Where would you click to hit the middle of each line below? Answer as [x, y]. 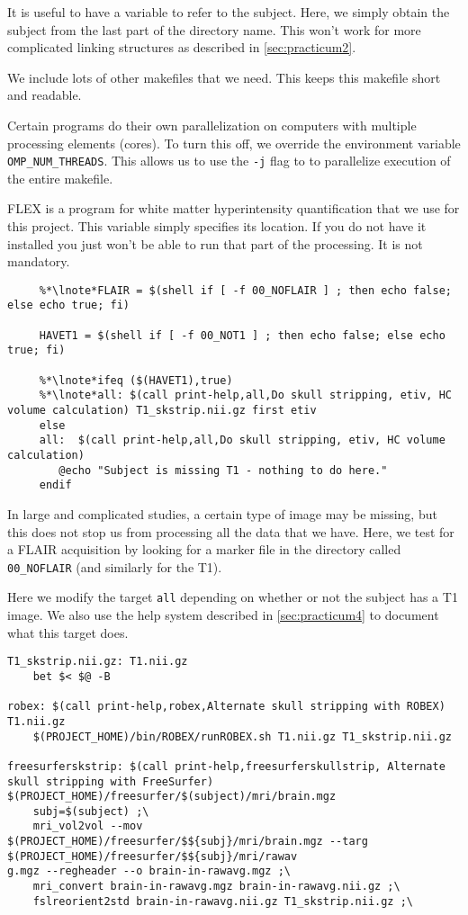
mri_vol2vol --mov [88, 826]
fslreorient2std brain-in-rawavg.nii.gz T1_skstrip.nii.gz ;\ [223, 901]
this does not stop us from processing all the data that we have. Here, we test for [231, 531]
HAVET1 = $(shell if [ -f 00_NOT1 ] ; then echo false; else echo [242, 335]
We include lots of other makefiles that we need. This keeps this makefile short [224, 77]
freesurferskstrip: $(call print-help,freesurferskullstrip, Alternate [226, 766]
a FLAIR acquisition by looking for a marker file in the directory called [204, 549]
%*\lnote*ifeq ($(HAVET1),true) [136, 380]
